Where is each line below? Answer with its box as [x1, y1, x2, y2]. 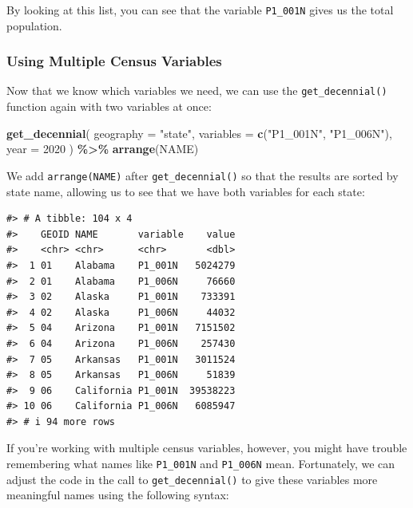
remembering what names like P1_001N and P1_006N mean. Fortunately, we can [6, 455, 395, 472]
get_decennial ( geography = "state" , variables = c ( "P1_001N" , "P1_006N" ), [6, 124, 392, 141]
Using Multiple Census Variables [6, 51, 222, 71]
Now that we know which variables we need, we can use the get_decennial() [6, 82, 387, 99]
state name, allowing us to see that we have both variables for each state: [6, 183, 365, 199]
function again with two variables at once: [6, 98, 212, 115]
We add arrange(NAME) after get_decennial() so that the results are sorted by [6, 167, 399, 183]
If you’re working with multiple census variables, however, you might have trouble [6, 439, 407, 456]
